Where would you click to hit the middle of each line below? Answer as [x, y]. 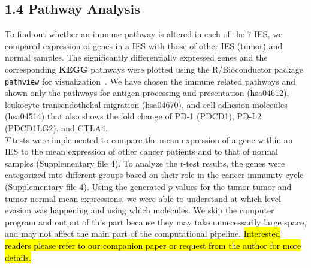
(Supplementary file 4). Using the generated [85, 186]
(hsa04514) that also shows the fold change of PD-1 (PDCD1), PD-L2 [133, 116]
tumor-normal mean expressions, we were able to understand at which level [143, 198]
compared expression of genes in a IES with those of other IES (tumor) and [144, 45]
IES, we [268, 34]
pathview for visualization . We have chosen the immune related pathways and [150, 81]
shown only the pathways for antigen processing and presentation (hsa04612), [147, 93]
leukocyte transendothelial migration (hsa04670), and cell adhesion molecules [146, 104]
